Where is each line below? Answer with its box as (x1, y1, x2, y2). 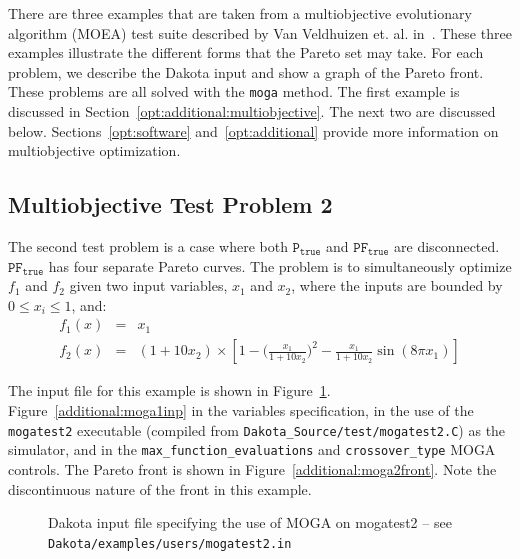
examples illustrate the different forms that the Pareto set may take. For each (8, 42, 484, 63)
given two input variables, (69, 275, 228, 296)
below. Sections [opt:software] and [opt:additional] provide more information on (8, 120, 499, 141)
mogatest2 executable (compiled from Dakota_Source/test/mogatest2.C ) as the (8, 419, 506, 440)
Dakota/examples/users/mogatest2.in (48, 536, 292, 551)
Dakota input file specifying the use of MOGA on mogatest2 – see (48, 512, 452, 533)
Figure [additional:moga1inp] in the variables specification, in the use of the (8, 400, 474, 421)
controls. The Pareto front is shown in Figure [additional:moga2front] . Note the (8, 458, 497, 479)
